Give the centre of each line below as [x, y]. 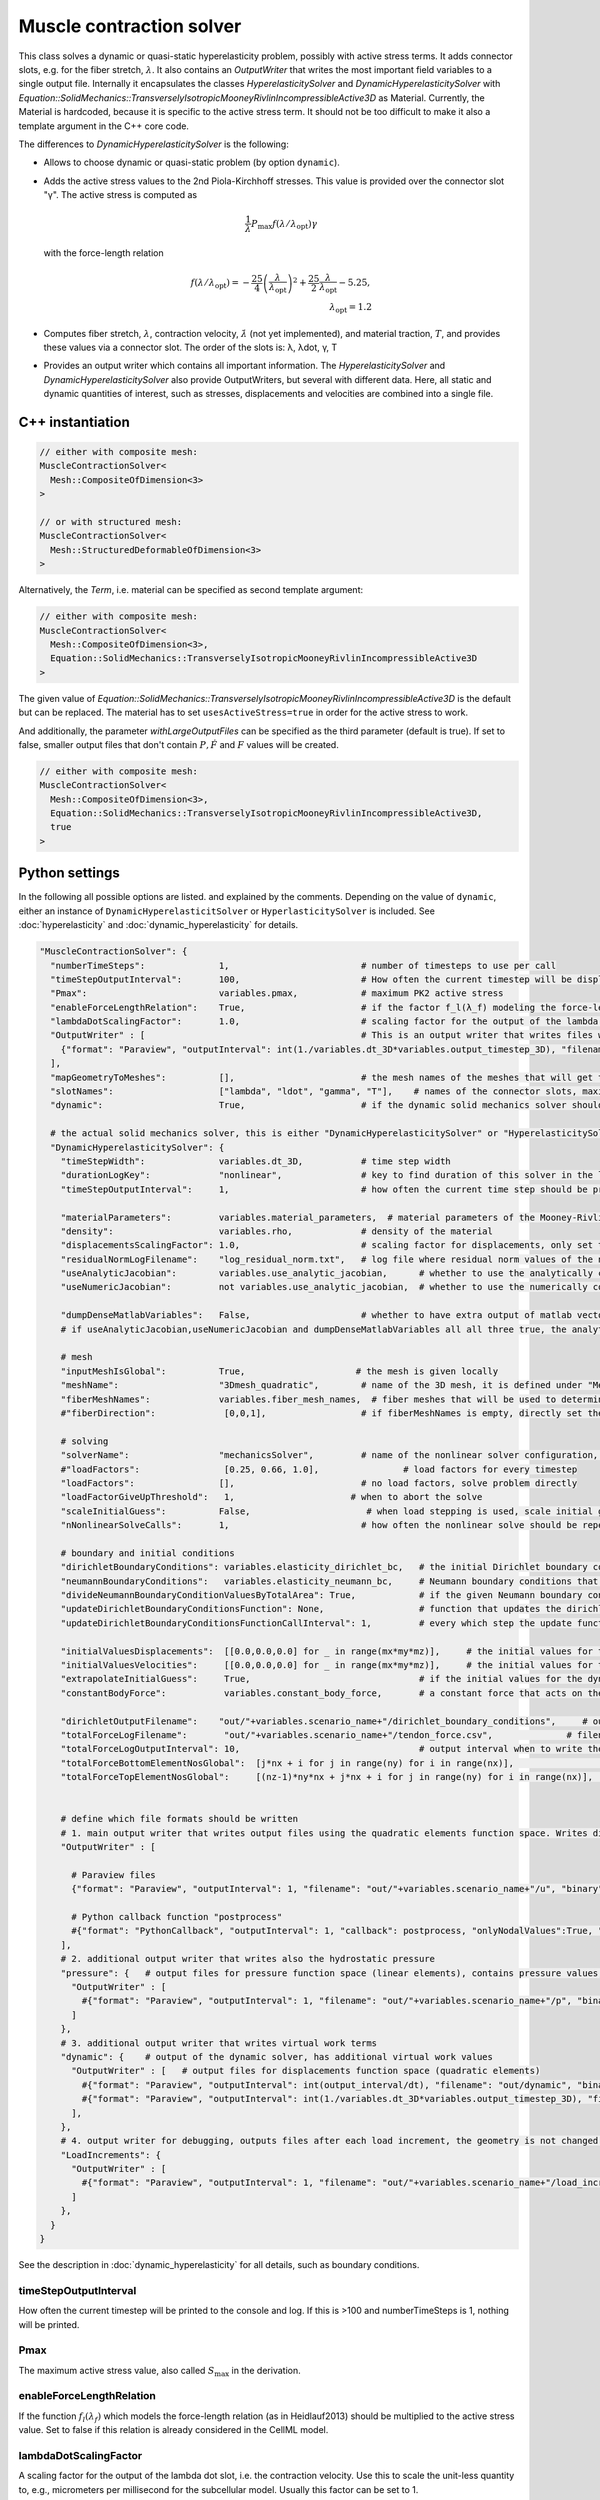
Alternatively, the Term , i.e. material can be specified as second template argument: [191, 590]
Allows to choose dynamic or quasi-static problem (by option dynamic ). [191, 162]
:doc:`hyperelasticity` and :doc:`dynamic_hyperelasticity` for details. [158, 925]
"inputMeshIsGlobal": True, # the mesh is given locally [279, 1371]
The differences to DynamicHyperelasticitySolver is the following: [153, 144]
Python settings [69, 873]
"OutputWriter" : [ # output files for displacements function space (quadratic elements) [306, 2071]
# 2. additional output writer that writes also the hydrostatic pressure [247, 1959]
